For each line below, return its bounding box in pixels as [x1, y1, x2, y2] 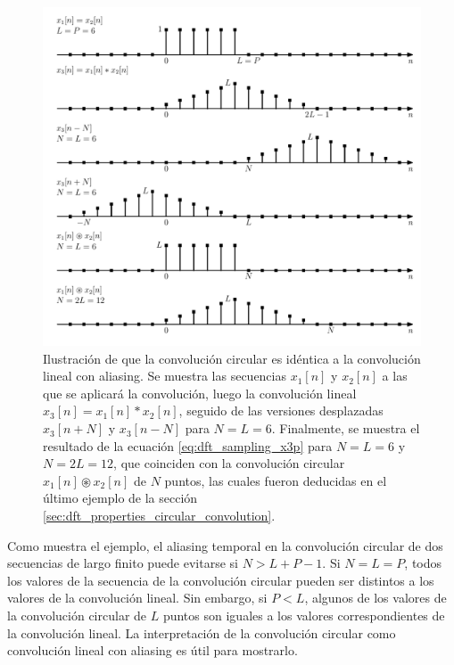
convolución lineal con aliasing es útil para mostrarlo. [7, 641, 298, 660]
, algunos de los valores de [304, 588, 447, 607]
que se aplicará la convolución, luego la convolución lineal [43, 383, 357, 402]
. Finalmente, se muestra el [271, 419, 420, 438]
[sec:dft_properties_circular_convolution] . [43, 506, 276, 525]
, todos [404, 554, 442, 572]
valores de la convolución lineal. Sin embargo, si [7, 588, 268, 607]
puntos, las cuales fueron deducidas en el [164, 471, 387, 489]
